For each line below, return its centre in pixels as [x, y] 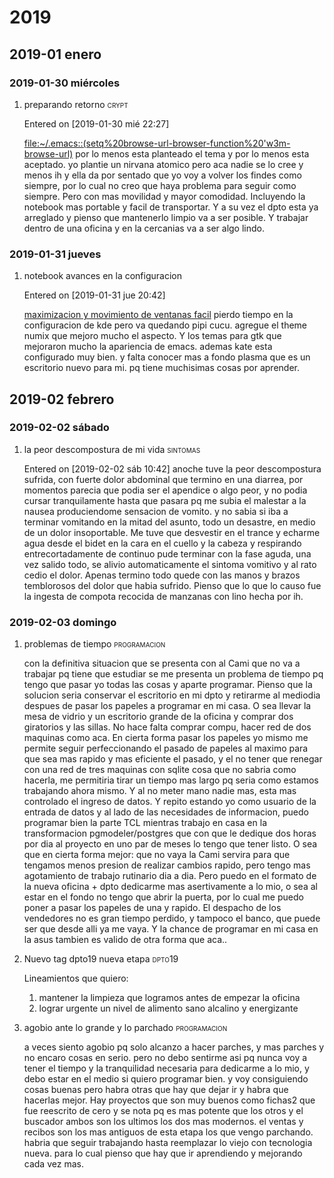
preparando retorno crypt [76, 104]
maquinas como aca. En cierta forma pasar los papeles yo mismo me [166, 738]
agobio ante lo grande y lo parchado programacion [125, 1028]
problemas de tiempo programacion [94, 644]
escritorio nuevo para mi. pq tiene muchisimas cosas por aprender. [161, 368]
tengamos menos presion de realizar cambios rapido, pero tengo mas [167, 865]
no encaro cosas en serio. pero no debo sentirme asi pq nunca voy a [165, 1058]
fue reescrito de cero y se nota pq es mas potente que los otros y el [163, 1111]
